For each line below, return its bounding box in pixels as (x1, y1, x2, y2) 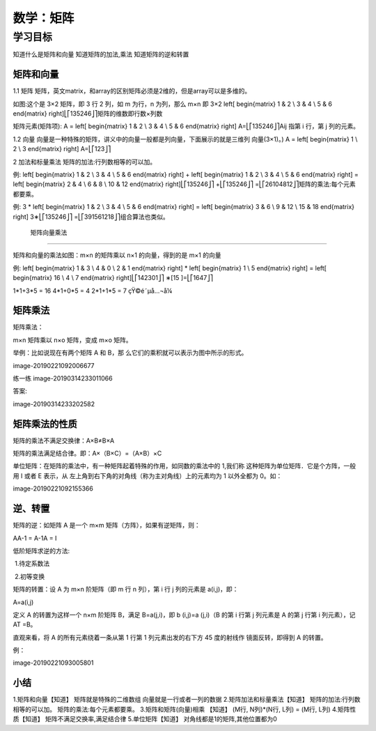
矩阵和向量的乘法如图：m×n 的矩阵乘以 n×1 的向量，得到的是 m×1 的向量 (13, 251, 221, 259)
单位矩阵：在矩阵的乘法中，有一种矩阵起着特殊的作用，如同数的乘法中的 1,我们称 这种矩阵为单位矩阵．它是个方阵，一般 (13, 462, 357, 470)
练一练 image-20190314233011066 (13, 374, 113, 383)
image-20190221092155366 (13, 484, 93, 493)
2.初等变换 (14, 572, 45, 580)
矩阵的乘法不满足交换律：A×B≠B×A (13, 436, 115, 445)
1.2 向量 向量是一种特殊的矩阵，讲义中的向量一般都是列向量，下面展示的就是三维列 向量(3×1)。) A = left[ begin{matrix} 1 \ (13, 134, 358, 143)
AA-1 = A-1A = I (13, 534, 57, 542)
